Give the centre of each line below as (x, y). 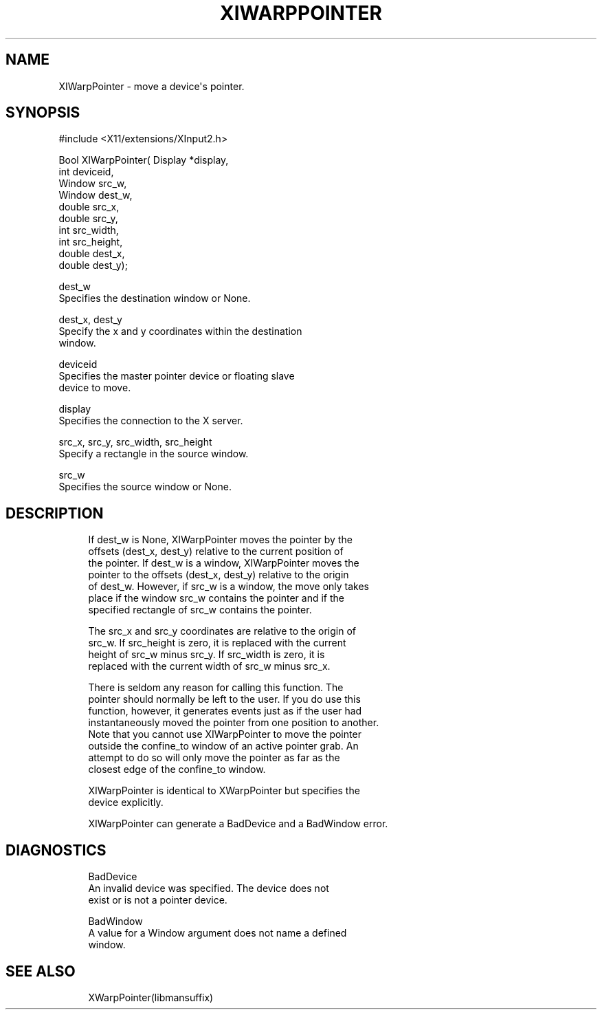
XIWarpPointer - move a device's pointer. (152, 86)
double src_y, (88, 219)
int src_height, (91, 242)
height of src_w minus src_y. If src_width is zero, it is (207, 655)
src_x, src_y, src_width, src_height (135, 442)
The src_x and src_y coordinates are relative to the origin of (222, 631)
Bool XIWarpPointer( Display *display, (144, 160)
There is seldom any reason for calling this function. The (216, 688)
